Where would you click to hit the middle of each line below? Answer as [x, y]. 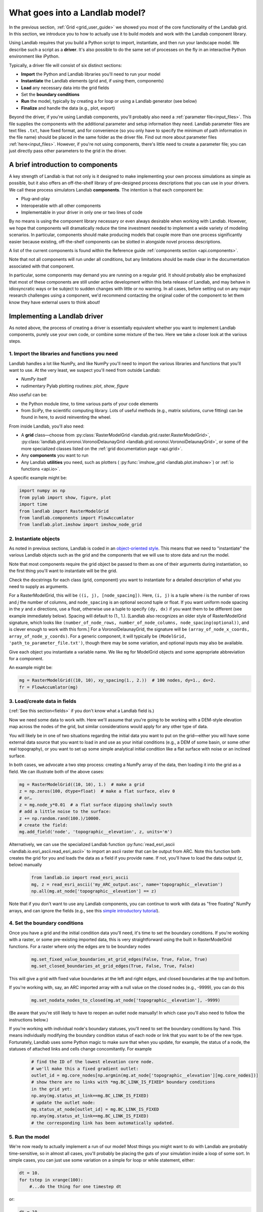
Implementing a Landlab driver [56, 316]
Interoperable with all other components [61, 206]
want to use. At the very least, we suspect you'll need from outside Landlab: [85, 370]
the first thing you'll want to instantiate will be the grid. [63, 571]
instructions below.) [29, 1020]
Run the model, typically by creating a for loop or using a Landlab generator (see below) [109, 101]
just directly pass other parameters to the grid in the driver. [68, 151]
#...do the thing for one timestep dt [75, 1186]
